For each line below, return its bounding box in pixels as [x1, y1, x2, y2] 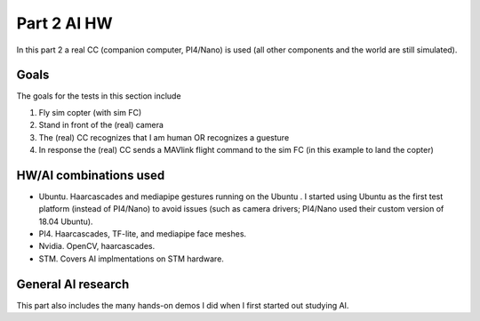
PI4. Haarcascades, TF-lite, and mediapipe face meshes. [38, 229, 247, 239]
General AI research [16, 277, 130, 292]
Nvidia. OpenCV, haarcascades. [38, 241, 156, 252]
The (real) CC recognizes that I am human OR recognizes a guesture [38, 132, 290, 142]
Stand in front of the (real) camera [38, 120, 164, 131]
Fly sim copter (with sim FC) [38, 107, 142, 117]
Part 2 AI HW [16, 13, 113, 33]
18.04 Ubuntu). [38, 216, 93, 227]
